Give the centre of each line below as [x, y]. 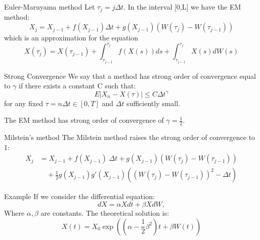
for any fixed [24, 103]
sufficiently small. [154, 103]
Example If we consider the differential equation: [79, 196]
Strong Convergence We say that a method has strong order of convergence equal [130, 76]
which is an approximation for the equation [71, 38]
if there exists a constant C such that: [77, 86]
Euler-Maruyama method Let [50, 7]
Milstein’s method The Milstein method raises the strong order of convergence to [130, 137]
